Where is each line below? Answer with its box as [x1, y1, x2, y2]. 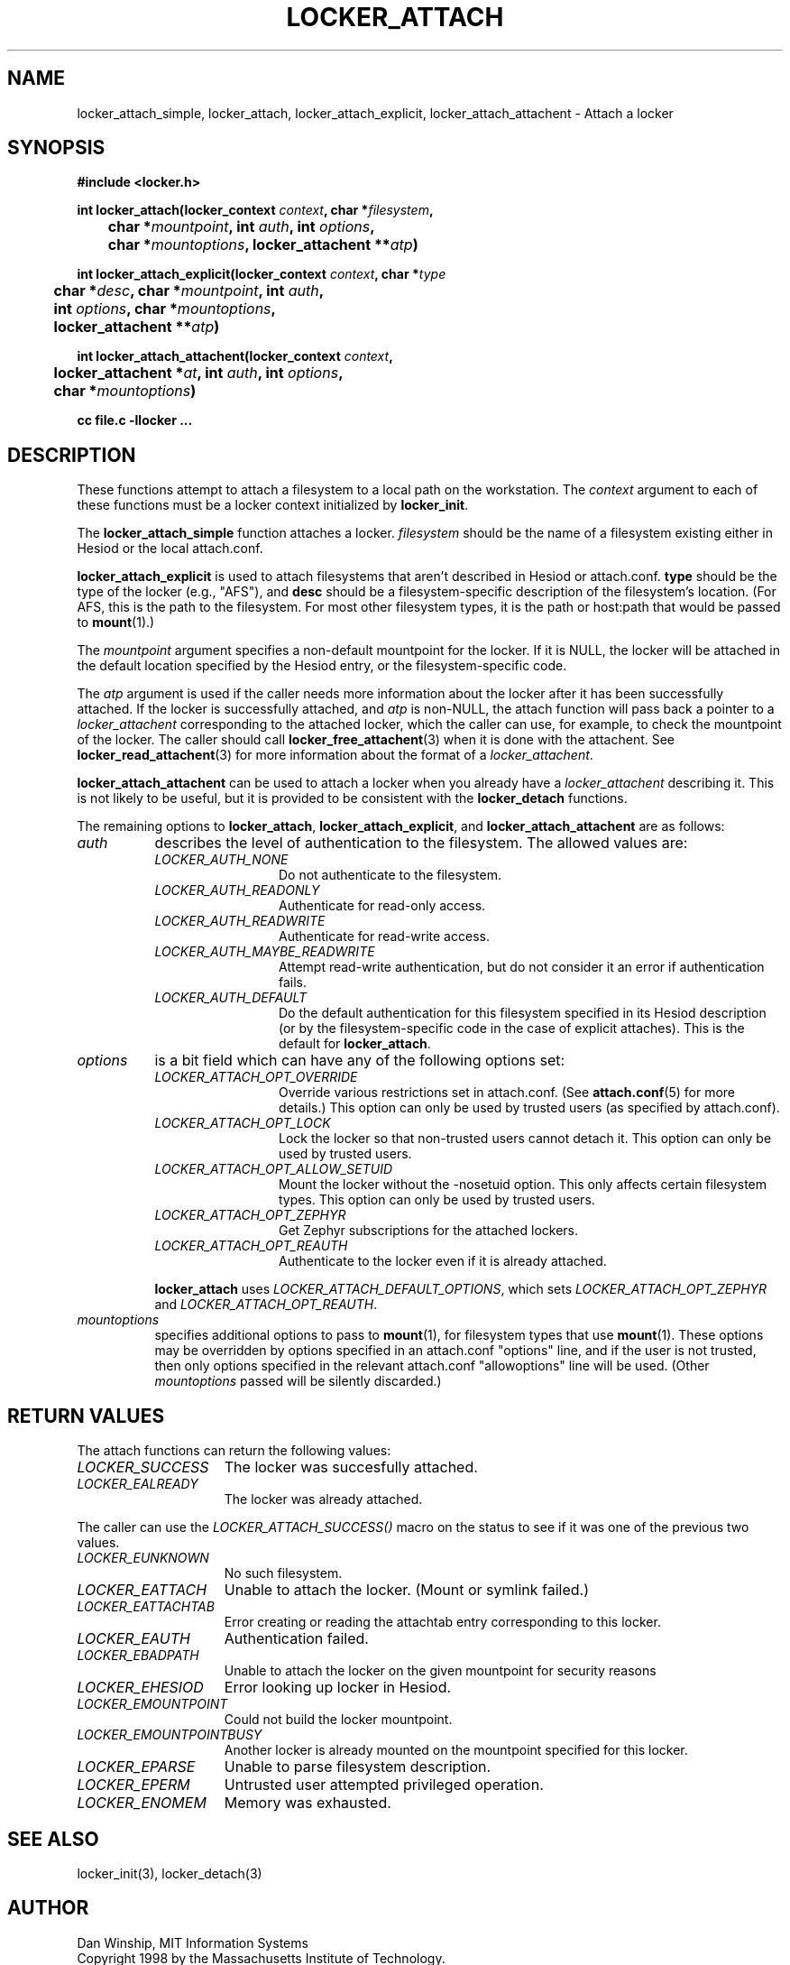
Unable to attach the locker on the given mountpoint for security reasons [224, 1663, 657, 1679]
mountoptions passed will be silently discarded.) [154, 1373, 442, 1389]
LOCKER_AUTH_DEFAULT [154, 990, 308, 1006]
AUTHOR [7, 1896, 89, 1920]
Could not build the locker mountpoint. [224, 1711, 453, 1728]
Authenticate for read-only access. [279, 898, 486, 914]
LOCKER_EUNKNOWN [77, 1550, 209, 1566]
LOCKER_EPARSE [77, 1757, 196, 1776]
